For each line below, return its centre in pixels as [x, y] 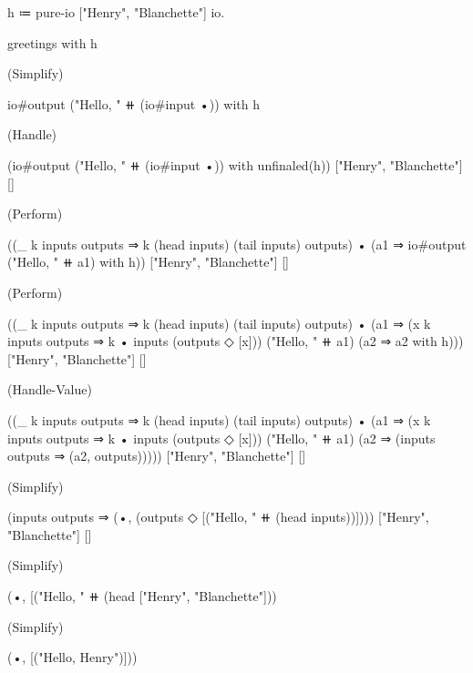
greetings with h [52, 42]
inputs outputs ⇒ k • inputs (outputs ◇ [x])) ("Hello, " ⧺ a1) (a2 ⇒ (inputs [221, 438]
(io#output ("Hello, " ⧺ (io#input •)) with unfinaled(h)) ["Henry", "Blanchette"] [235, 164]
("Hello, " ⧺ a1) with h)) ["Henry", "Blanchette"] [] [148, 262]
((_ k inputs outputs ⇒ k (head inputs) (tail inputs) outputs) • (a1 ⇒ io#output [237, 244]
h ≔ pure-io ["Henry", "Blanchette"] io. [116, 12]
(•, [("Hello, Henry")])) [72, 657]
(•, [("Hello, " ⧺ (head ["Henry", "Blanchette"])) [142, 596]
